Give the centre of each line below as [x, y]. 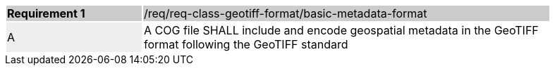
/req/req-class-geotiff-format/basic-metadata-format [286, 13]
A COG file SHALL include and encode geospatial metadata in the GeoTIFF [341, 30]
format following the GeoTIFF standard [246, 44]
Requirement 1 [46, 13]
